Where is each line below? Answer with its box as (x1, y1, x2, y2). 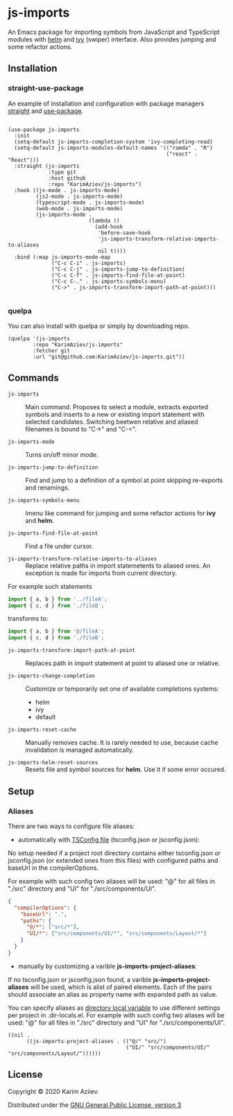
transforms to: (8, 615, 49, 623)
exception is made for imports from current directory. (25, 569, 178, 577)
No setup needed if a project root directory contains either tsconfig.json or (8, 848, 221, 857)
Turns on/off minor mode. (25, 450, 99, 458)
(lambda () (88, 217, 120, 224)
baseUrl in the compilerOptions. (8, 864, 99, 872)
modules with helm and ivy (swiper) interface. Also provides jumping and (8, 35, 217, 43)
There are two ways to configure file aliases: (8, 822, 135, 830)
